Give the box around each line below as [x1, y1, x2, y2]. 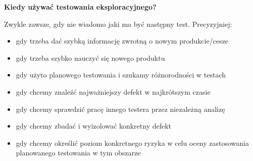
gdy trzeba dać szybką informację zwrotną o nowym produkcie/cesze [16, 35, 229, 46]
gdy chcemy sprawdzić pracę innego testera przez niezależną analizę [16, 103, 225, 114]
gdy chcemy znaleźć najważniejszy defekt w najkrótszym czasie [16, 86, 211, 97]
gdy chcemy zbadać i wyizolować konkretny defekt [16, 120, 172, 131]
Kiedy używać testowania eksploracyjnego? [4, 2, 157, 12]
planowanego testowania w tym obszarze [16, 147, 141, 158]
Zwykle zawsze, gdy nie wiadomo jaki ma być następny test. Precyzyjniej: [4, 18, 232, 29]
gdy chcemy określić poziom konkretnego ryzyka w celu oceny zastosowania [16, 137, 249, 148]
